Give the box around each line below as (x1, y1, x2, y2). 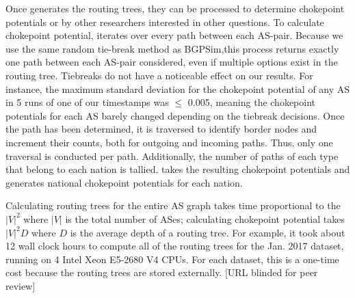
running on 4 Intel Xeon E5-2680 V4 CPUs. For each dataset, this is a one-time (5, 252, 339, 266)
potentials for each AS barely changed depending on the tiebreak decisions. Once (5, 108, 345, 122)
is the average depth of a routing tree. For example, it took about (70, 225, 345, 239)
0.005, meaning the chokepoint (187, 95, 316, 109)
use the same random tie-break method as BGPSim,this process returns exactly (5, 41, 339, 55)
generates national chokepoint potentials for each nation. (5, 175, 243, 189)
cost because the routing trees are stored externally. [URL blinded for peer (5, 265, 318, 280)
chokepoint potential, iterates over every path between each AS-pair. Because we (5, 28, 343, 42)
